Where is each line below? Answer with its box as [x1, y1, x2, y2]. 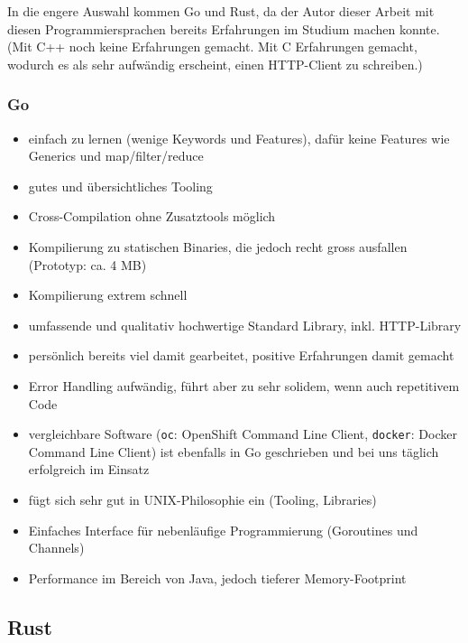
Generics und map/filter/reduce [28, 146, 204, 165]
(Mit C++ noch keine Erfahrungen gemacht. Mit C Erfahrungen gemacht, [7, 37, 418, 56]
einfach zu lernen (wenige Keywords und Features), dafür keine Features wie [28, 128, 450, 147]
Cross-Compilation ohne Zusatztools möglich [28, 207, 276, 226]
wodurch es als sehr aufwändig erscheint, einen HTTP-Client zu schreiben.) [7, 54, 423, 73]
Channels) [28, 538, 85, 557]
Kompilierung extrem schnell [28, 285, 188, 304]
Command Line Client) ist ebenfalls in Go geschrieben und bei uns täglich [28, 442, 439, 461]
